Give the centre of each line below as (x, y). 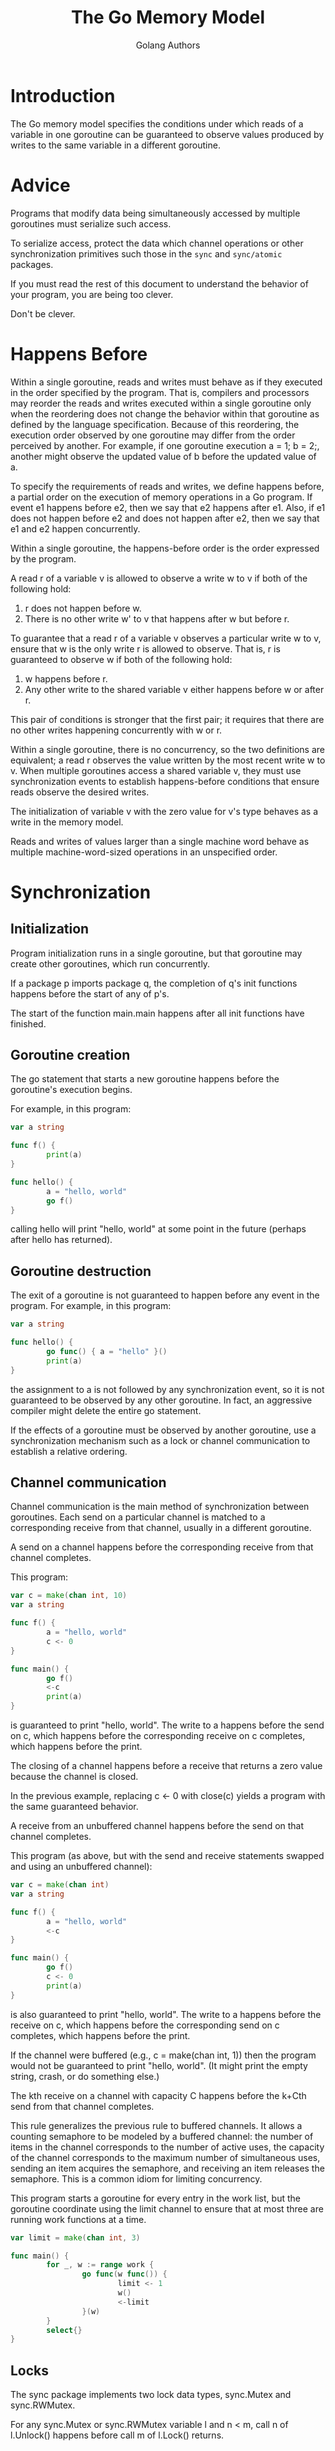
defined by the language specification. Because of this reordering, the (155, 424)
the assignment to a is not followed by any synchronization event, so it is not (167, 1389)
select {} (64, 2330)
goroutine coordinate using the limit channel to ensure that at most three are (167, 2208)
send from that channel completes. (82, 2106)
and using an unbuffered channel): (81, 1866)
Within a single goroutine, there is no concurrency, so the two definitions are (167, 749)
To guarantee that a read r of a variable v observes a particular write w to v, (166, 638)
